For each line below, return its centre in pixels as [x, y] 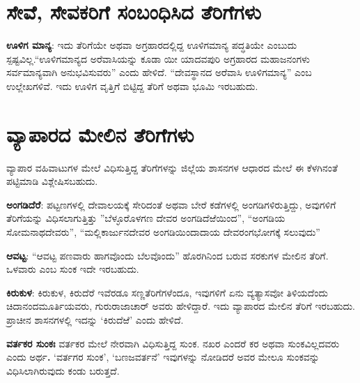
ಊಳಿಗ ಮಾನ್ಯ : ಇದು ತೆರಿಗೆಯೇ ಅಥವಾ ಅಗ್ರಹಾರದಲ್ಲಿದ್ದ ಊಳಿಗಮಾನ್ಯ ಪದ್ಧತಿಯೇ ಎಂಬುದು [152, 45]
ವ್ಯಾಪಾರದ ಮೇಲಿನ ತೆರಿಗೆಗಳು [100, 134]
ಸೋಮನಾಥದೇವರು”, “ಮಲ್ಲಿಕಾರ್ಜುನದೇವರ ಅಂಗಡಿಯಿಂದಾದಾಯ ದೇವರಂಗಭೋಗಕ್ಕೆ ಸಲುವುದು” [163, 232]
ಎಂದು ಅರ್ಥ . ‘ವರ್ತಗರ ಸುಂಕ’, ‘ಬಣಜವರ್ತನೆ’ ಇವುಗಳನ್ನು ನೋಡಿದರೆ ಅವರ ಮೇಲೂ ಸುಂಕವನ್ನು [163, 357]
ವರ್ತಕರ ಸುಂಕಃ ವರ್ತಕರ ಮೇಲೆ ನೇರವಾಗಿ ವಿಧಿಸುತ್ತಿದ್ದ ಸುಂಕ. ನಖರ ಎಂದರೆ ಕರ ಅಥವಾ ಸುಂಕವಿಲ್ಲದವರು [173, 343]
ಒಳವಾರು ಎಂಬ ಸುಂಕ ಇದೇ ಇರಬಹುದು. [73, 269]
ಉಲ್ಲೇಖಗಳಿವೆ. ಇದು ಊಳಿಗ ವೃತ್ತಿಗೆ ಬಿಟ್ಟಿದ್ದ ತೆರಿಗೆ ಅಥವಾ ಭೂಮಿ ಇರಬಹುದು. [132, 85]
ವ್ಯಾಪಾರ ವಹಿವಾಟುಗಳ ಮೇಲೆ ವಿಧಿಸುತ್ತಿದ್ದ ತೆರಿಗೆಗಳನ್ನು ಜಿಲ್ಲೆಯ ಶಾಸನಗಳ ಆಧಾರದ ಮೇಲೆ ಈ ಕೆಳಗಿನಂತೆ [172, 167]
